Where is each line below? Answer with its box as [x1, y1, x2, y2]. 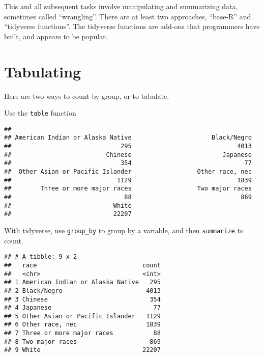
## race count [4, 261, 161, 269]
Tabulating [4, 61, 81, 81]
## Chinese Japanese [4, 151, 252, 158]
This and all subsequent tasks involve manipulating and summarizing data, [4, 1, 238, 11]
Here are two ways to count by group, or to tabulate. [4, 90, 169, 101]
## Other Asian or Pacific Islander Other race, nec [4, 168, 252, 176]
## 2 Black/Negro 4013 [4, 287, 161, 294]
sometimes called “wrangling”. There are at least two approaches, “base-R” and [4, 11, 251, 21]
